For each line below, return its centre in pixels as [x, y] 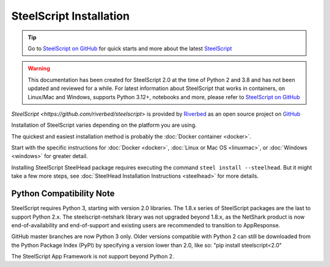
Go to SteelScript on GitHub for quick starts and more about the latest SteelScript [130, 48]
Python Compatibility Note [63, 194]
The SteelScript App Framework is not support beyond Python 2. [93, 257]
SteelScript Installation [71, 16]
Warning [39, 69]
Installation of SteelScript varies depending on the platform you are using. [104, 125]
